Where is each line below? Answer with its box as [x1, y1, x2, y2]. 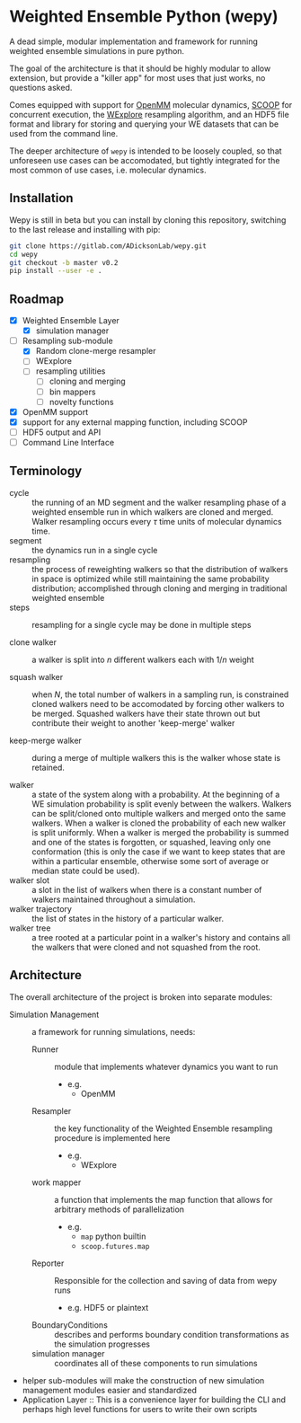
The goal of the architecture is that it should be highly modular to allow [9, 63, 271, 74]
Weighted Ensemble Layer [22, 315, 120, 326]
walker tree [9, 923, 51, 933]
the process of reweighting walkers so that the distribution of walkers [31, 563, 289, 574]
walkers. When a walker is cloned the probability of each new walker [31, 818, 286, 828]
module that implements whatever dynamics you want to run [54, 1061, 279, 1072]
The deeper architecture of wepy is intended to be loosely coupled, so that [9, 146, 282, 156]
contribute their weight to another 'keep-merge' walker [31, 717, 235, 729]
